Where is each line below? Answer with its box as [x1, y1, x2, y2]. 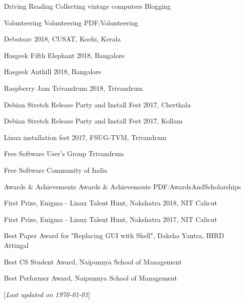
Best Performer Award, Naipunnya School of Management [4, 273, 177, 283]
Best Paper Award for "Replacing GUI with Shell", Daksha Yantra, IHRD [4, 230, 225, 241]
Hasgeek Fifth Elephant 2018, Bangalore [4, 50, 125, 60]
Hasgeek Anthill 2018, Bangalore [4, 66, 102, 77]
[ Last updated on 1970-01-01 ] [4, 289, 90, 299]
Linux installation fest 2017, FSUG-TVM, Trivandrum [4, 132, 167, 142]
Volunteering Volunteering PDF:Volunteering [4, 17, 138, 27]
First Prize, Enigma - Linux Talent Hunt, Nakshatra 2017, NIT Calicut [4, 214, 218, 224]
